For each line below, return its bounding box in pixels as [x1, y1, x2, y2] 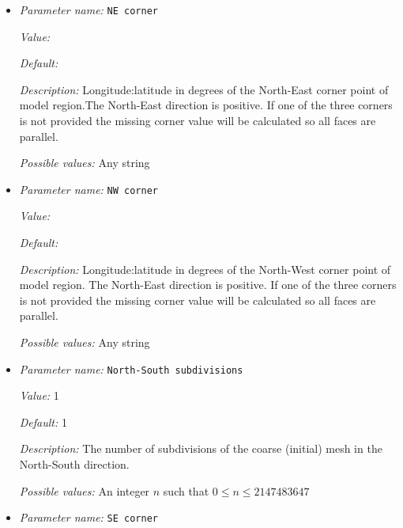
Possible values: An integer [19, 482, 150, 499]
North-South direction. [19, 456, 130, 473]
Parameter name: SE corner [19, 509, 159, 526]
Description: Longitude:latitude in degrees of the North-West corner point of [19, 260, 391, 277]
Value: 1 [19, 387, 59, 404]
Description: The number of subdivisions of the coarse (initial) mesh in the [19, 440, 382, 457]
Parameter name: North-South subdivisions [19, 360, 243, 377]
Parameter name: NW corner [19, 180, 159, 197]
